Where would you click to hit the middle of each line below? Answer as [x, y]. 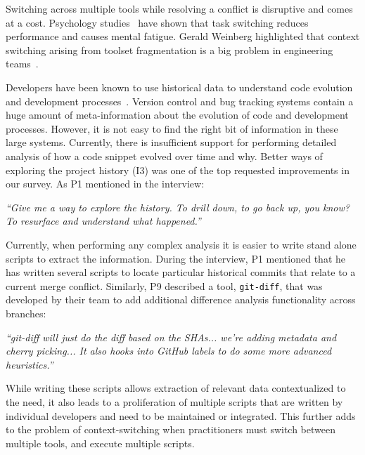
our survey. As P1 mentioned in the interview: [105, 184]
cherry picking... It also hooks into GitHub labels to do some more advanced [169, 351]
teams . [22, 64]
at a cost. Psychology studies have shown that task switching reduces [157, 22]
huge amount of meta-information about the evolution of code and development [177, 115]
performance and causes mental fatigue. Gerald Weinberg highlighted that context [183, 36]
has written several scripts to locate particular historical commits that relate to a [181, 272]
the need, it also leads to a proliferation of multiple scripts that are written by [174, 401]
